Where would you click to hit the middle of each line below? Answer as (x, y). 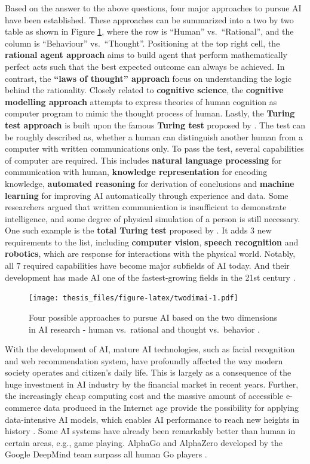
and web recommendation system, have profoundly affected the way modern (144, 360)
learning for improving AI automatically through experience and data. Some (147, 195)
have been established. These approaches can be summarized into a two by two (149, 19)
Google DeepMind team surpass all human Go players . (106, 454)
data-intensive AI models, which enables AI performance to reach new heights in (152, 419)
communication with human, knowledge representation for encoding (136, 172)
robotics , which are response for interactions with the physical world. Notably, (150, 253)
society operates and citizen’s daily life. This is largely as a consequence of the (148, 372)
